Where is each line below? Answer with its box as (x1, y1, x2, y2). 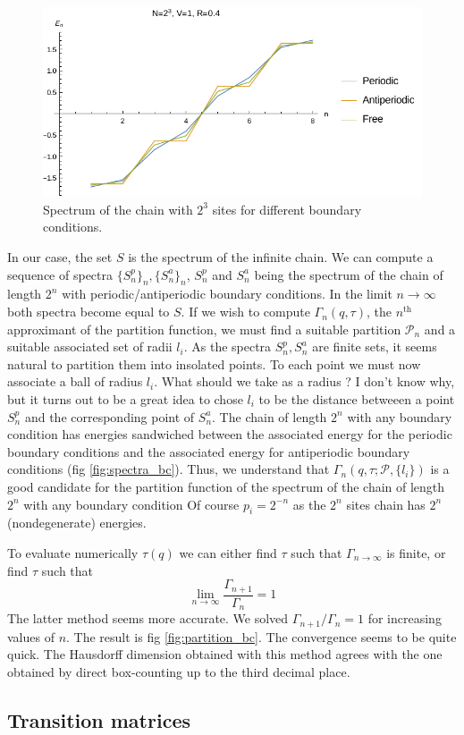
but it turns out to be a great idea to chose (7, 390, 243, 409)
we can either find (179, 543, 277, 562)
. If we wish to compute (181, 302, 310, 321)
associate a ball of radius (7, 372, 143, 391)
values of (7, 627, 55, 646)
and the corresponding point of (24, 407, 195, 426)
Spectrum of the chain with (43, 199, 193, 218)
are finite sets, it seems (312, 337, 437, 356)
